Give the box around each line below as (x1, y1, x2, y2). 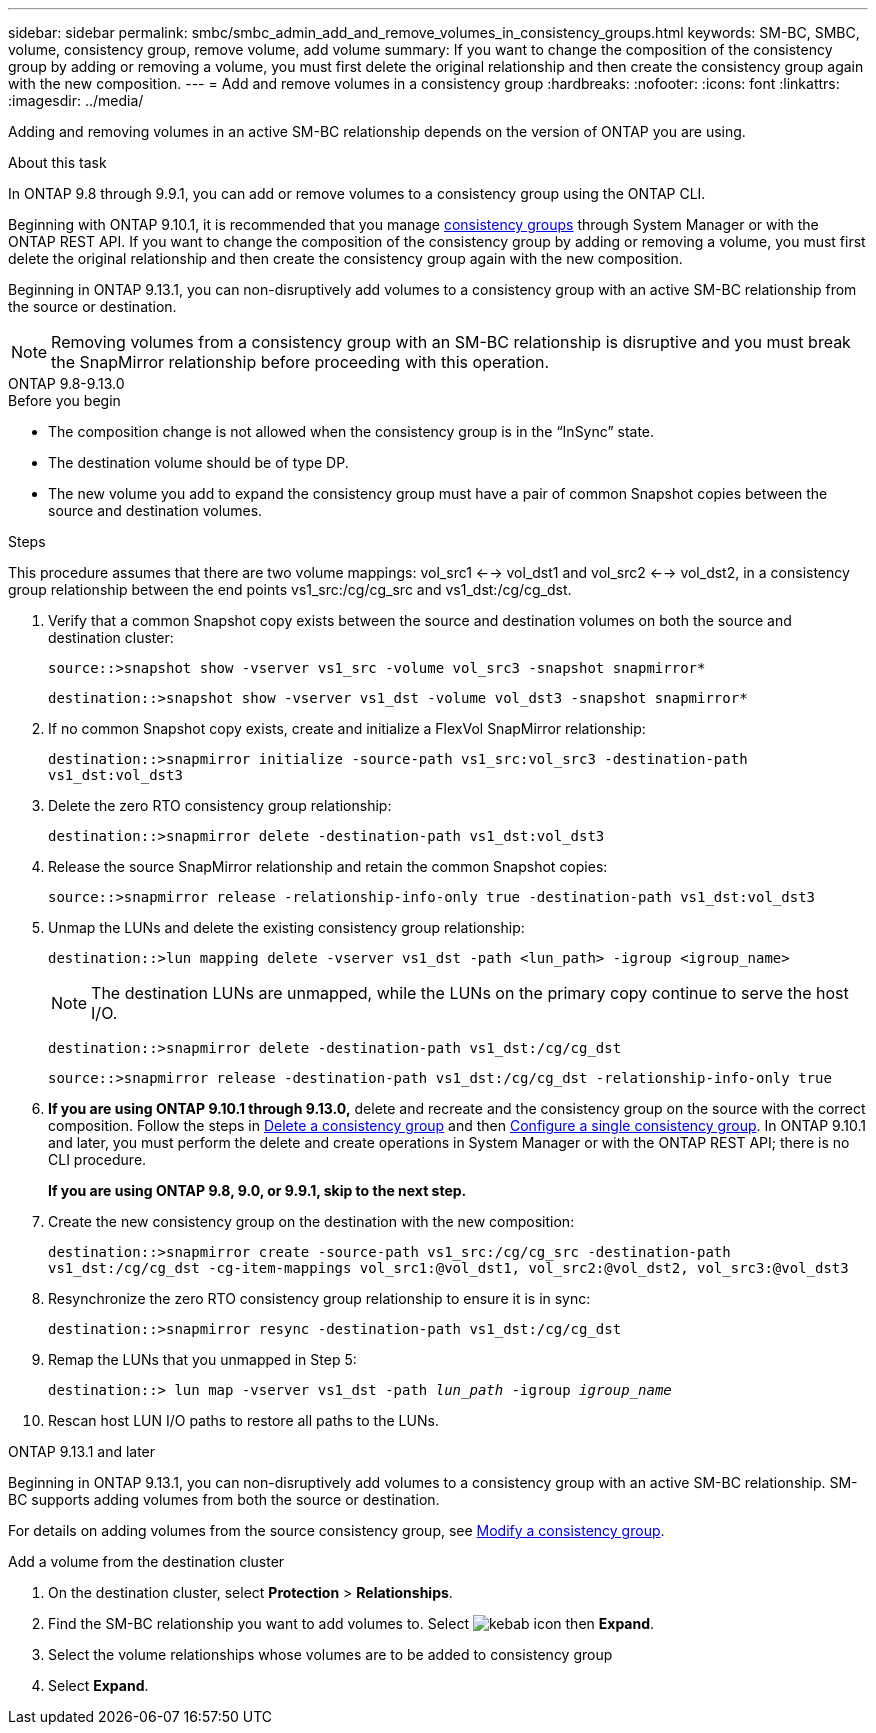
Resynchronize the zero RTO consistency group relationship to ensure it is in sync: (48, 1290, 591, 1307)
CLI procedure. (48, 1151, 147, 1168)
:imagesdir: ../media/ (8, 92, 144, 109)
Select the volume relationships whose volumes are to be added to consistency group (48, 1646, 613, 1663)
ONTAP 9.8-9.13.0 (8, 375, 125, 392)
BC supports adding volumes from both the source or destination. (8, 1491, 440, 1508)
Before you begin (8, 392, 121, 409)
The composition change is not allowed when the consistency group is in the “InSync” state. (48, 423, 655, 440)
